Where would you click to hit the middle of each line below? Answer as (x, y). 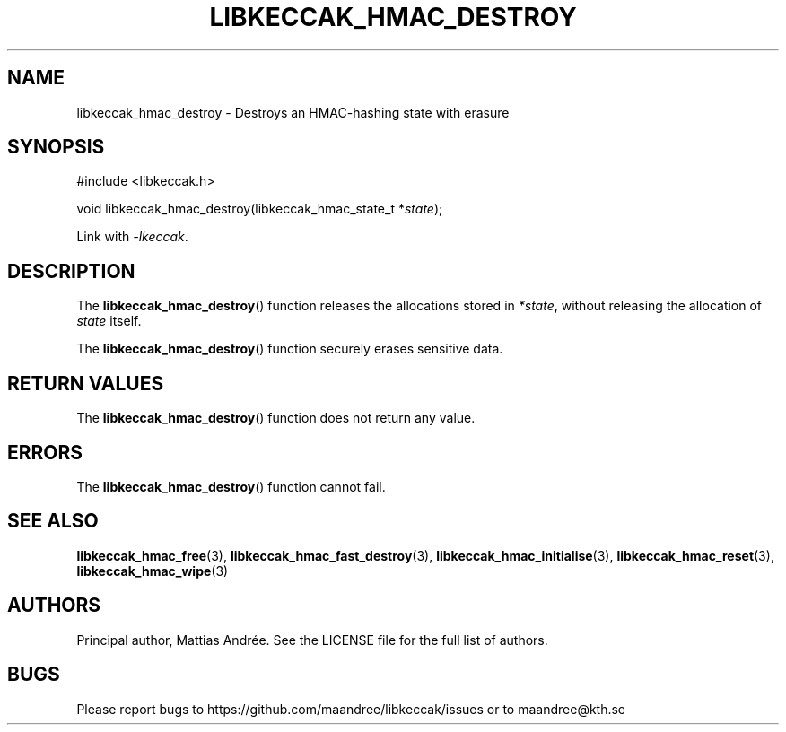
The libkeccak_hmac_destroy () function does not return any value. (276, 418)
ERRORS (45, 452)
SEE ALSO (53, 521)
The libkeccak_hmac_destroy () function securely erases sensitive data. (290, 349)
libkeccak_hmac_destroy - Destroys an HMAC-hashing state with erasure (293, 112)
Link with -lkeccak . (132, 237)
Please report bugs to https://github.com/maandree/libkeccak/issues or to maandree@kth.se (351, 709)
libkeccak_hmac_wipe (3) (153, 571)
